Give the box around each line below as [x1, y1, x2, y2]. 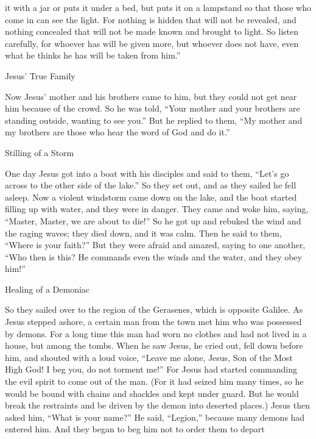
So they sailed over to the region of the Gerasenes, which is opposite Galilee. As [5, 303, 303, 316]
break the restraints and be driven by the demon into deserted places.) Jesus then [5, 399, 310, 412]
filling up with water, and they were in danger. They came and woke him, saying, [5, 202, 309, 215]
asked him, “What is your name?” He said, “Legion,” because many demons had [5, 410, 305, 423]
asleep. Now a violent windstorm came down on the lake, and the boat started [5, 190, 297, 203]
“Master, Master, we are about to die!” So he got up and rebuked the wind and [5, 214, 301, 227]
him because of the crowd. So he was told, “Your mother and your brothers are [5, 102, 300, 115]
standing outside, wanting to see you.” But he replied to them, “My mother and [5, 113, 303, 126]
